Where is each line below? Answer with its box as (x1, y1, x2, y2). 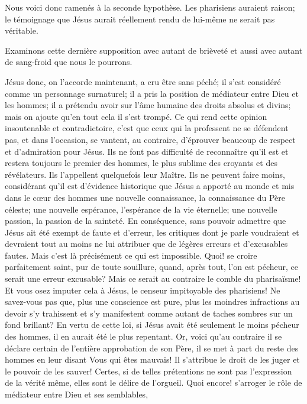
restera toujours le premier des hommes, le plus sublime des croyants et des (5, 157, 277, 169)
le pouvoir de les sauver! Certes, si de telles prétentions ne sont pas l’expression (5, 364, 292, 377)
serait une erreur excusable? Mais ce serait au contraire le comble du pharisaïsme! (5, 272, 301, 285)
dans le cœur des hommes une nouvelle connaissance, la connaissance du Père (5, 191, 286, 203)
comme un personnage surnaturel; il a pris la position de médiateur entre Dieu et (5, 87, 299, 99)
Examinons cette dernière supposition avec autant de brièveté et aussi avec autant (5, 44, 303, 56)
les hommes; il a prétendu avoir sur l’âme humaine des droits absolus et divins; (5, 99, 291, 111)
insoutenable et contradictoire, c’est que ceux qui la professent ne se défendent (5, 122, 289, 134)
